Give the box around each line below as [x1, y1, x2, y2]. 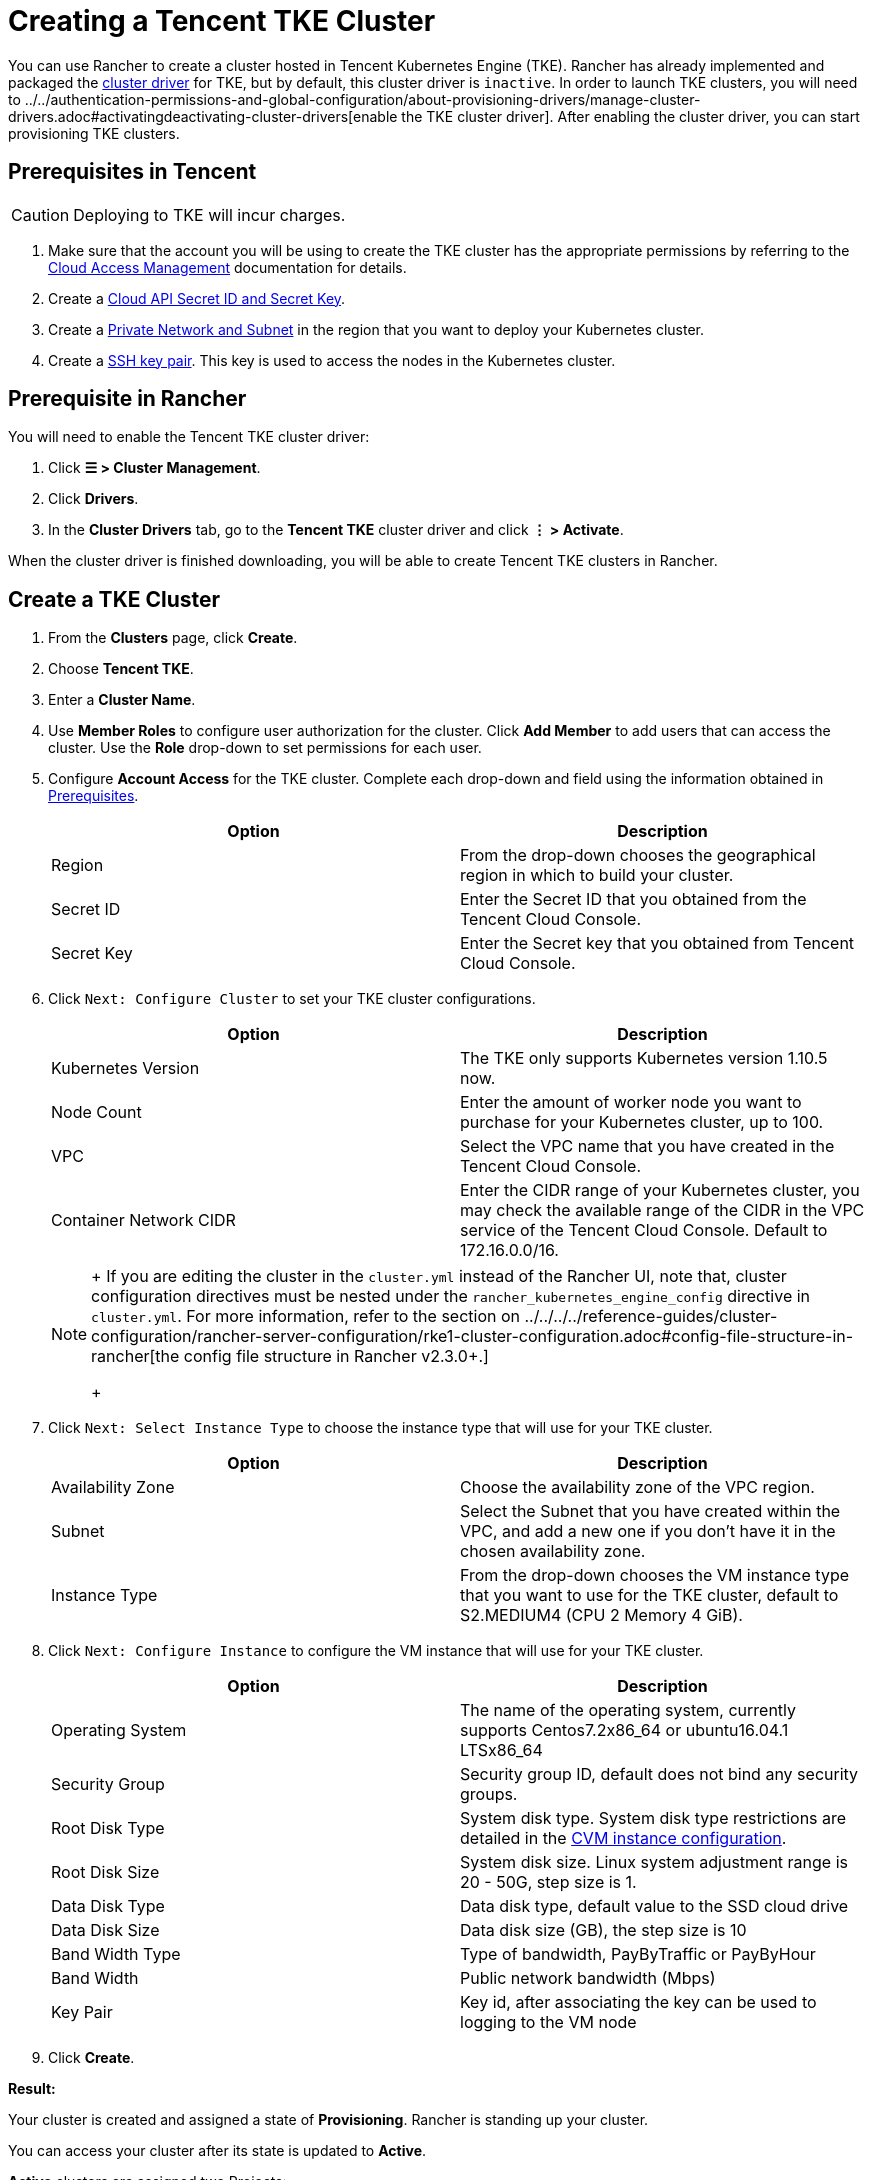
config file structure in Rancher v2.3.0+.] [183, 1346, 489, 1367]
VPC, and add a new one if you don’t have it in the [460, 1521, 836, 1542]
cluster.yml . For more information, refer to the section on [91, 1306, 521, 1327]
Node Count [51, 1102, 142, 1123]
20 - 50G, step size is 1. [460, 1872, 637, 1893]
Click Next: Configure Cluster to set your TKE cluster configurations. [48, 990, 536, 1008]
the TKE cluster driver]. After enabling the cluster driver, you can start [401, 107, 860, 125]
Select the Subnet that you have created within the [460, 1501, 841, 1522]
